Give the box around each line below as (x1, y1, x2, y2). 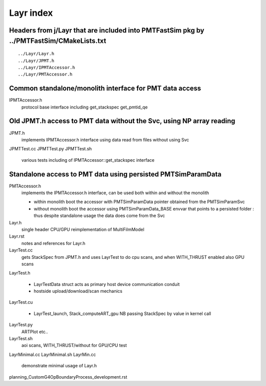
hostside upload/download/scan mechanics (33, 288, 123, 294)
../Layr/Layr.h (18, 51, 55, 57)
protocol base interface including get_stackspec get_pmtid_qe (21, 104, 148, 110)
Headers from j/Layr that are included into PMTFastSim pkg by (9, 26, 204, 35)
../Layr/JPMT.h (18, 58, 55, 64)
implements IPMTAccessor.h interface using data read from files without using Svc (21, 137, 189, 142)
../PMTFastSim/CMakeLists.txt (9, 36, 106, 45)
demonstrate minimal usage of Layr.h (21, 363, 97, 369)
